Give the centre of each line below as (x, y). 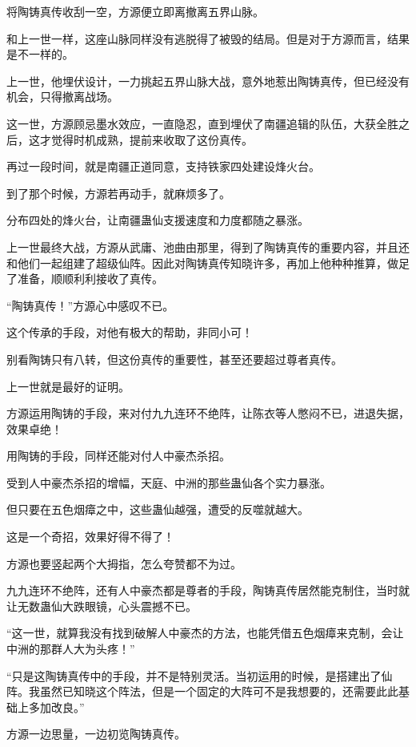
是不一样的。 (40, 54)
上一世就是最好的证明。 (68, 386)
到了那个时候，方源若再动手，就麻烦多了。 (118, 193)
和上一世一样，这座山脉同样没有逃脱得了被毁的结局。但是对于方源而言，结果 (208, 38)
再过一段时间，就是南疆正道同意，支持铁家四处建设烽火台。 (163, 166)
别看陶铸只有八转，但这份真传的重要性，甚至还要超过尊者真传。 (174, 359)
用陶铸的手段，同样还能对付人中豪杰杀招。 (118, 456)
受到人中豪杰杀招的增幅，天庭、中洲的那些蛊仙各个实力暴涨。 (169, 482)
